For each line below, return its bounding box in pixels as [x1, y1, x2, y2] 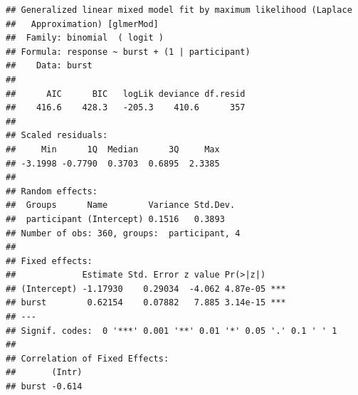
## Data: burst [6, 60, 93, 71]
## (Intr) [6, 367, 83, 378]
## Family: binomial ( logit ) [6, 33, 164, 43]
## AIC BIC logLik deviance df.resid [6, 88, 246, 99]
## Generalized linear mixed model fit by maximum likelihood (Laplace [6, 5, 352, 15]
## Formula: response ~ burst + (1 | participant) [6, 46, 251, 57]
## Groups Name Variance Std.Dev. [6, 200, 236, 211]
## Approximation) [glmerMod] [6, 19, 159, 29]
